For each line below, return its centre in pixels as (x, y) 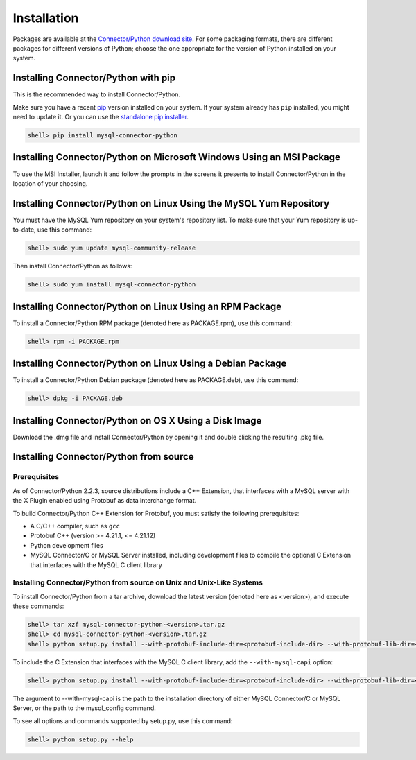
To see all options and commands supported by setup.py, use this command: (123, 720)
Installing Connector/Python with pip (94, 78)
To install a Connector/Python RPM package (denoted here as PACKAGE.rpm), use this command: (153, 323)
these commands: (38, 606)
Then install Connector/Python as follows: (72, 266)
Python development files (67, 545)
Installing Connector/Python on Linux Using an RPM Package (147, 306)
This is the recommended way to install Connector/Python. (97, 94)
